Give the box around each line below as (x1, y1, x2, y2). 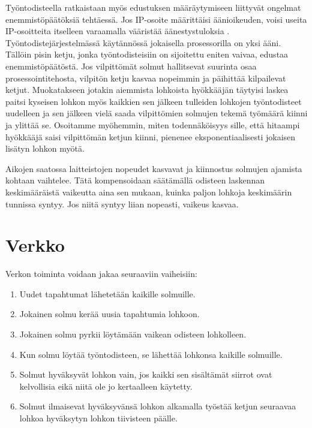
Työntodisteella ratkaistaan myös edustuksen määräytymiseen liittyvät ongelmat (5, 1, 301, 13)
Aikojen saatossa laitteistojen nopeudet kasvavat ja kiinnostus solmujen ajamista (5, 162, 302, 174)
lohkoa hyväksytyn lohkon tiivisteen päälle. (19, 411, 178, 424)
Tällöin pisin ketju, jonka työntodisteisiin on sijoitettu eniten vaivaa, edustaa (5, 48, 289, 61)
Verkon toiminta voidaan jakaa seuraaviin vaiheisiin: (5, 267, 197, 280)
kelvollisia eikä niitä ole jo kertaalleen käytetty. (19, 379, 193, 392)
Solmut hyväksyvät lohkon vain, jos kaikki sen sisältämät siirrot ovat (19, 368, 272, 381)
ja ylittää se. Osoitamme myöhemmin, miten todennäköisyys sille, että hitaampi (5, 118, 300, 131)
